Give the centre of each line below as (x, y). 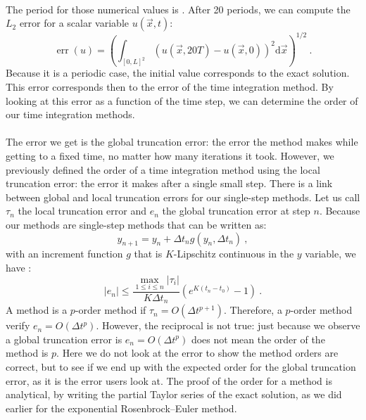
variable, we (330, 254)
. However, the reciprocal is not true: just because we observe (228, 325)
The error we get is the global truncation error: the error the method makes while (182, 142)
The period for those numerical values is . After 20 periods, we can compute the (178, 9)
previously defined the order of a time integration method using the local (163, 169)
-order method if (111, 310)
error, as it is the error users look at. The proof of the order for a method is (169, 380)
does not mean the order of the (258, 339)
